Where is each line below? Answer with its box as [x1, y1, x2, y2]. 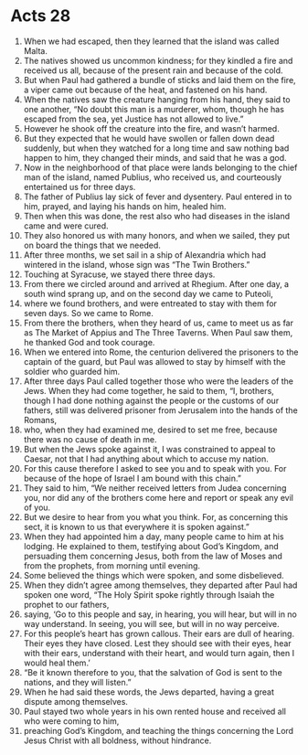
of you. [23, 502, 51, 513]
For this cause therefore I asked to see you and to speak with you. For [23, 463, 287, 473]
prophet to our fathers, [23, 599, 110, 610]
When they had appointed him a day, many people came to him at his [23, 531, 284, 542]
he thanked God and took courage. [23, 336, 155, 347]
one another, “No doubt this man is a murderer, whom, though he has [23, 103, 284, 114]
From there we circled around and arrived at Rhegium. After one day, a [23, 278, 290, 289]
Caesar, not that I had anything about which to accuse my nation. [23, 453, 269, 464]
